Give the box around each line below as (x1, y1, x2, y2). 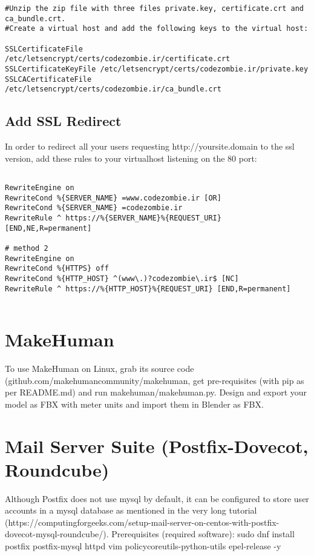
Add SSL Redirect (5, 111, 122, 130)
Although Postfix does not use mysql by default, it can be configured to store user (5, 492, 309, 505)
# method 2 (5, 243, 48, 253)
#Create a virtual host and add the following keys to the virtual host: (5, 24, 309, 33)
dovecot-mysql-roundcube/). (5, 528, 109, 540)
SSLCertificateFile (5, 44, 83, 53)
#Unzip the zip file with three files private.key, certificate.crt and (5, 4, 304, 13)
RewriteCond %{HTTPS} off (5, 264, 109, 273)
